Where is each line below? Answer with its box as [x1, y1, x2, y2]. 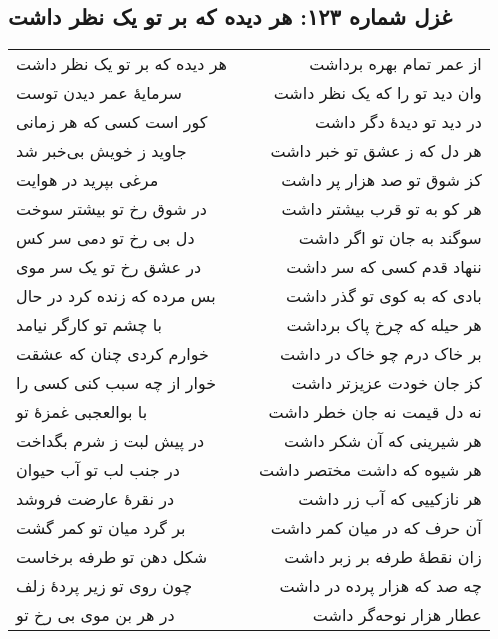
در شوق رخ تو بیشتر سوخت [16, 197, 207, 221]
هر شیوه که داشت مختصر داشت [258, 458, 482, 482]
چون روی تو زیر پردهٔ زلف [16, 574, 193, 598]
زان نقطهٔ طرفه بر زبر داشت [284, 545, 482, 569]
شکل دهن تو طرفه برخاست [16, 545, 208, 569]
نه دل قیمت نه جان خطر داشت [268, 400, 482, 424]
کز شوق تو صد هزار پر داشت [281, 168, 482, 192]
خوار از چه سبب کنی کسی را [16, 371, 217, 395]
